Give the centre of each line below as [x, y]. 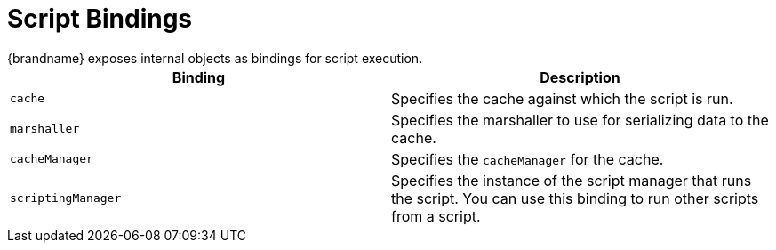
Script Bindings [100, 19]
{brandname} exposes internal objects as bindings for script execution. [215, 58]
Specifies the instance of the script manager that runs [572, 180]
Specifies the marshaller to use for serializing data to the [580, 120]
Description [580, 77]
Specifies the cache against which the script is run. [562, 98]
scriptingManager [66, 198]
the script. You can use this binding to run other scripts [575, 198]
